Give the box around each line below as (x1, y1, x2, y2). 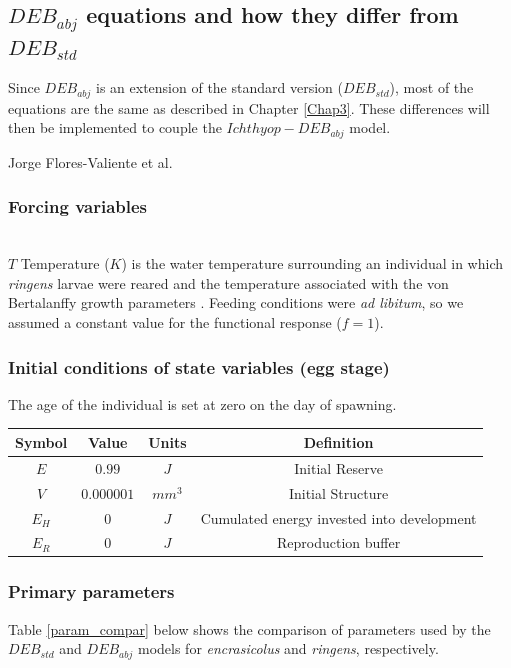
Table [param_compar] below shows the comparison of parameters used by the (8, 618, 491, 639)
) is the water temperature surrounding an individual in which (121, 253, 504, 274)
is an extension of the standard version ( (96, 77, 343, 98)
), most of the (389, 77, 474, 98)
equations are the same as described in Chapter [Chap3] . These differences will (8, 97, 490, 118)
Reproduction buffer (276, 532, 401, 553)
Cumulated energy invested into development (200, 507, 477, 528)
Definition (303, 431, 374, 452)
